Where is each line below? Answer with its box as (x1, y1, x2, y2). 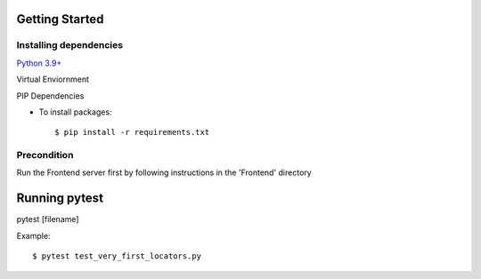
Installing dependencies (16, 39, 124, 52)
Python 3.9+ (16, 58, 62, 68)
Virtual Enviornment (16, 74, 89, 84)
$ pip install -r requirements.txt (54, 127, 210, 138)
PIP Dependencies (16, 90, 85, 101)
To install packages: (38, 107, 112, 117)
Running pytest (16, 191, 104, 206)
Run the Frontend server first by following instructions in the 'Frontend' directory (16, 167, 312, 178)
